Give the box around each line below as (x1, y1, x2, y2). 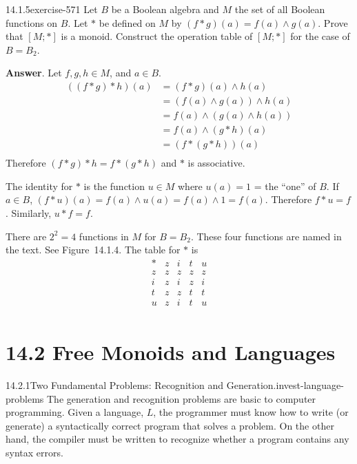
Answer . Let (6, 65, 62, 80)
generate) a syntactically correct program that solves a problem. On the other (6, 418, 334, 432)
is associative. (187, 156, 245, 170)
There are (6, 229, 47, 243)
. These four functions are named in (190, 229, 342, 243)
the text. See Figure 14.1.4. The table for (6, 242, 181, 257)
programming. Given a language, (6, 405, 144, 419)
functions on (6, 15, 58, 30)
